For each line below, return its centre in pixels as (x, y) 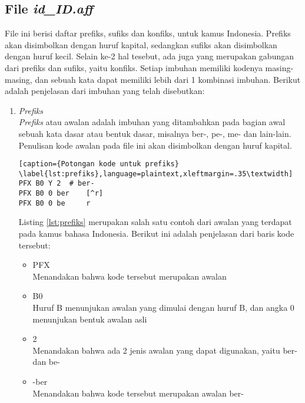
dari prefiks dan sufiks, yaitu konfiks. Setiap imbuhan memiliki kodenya (134, 67)
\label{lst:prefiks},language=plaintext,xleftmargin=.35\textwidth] (156, 174)
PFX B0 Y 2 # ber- (57, 184)
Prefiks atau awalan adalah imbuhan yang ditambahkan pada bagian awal (152, 122)
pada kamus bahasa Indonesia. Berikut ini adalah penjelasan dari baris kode (156, 234)
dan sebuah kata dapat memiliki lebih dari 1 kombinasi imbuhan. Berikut (168, 79)
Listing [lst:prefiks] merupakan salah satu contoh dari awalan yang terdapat (155, 222)
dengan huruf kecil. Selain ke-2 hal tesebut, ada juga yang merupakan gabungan (149, 56)
